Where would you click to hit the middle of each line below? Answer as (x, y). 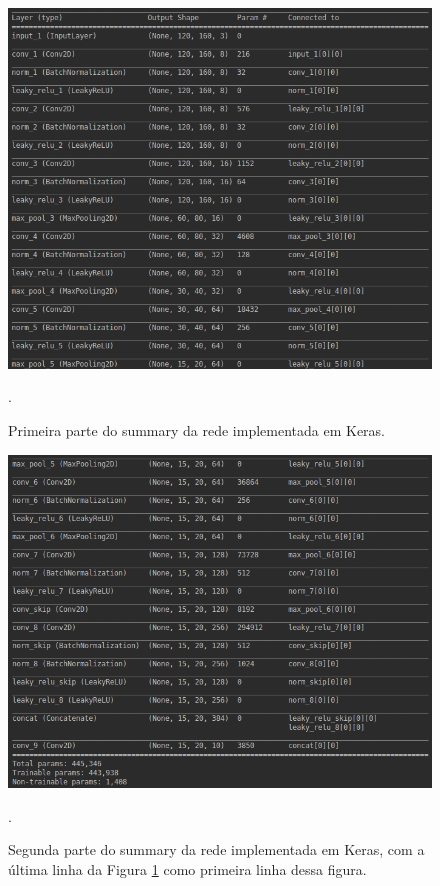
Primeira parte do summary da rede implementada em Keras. (197, 430)
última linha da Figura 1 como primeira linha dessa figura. (187, 868)
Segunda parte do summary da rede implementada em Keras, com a (216, 849)
